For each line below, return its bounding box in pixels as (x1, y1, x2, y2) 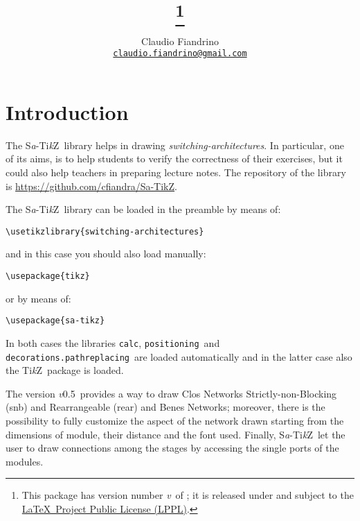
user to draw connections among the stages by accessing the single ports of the (6, 441, 339, 455)
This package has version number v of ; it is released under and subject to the (21, 488, 354, 502)
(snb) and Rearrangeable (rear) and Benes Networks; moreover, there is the (6, 400, 325, 414)
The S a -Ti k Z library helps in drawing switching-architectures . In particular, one (6, 137, 344, 152)
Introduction (6, 97, 129, 126)
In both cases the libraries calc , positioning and (6, 335, 220, 350)
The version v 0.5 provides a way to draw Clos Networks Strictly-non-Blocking (6, 386, 337, 400)
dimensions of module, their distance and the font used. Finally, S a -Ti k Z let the (6, 427, 345, 441)
